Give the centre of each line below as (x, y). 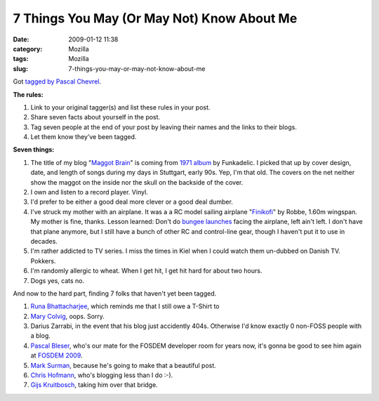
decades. (44, 241)
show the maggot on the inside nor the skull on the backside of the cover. (137, 182)
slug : (20, 68)
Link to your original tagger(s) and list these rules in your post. (120, 107)
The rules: (28, 94)
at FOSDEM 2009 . (57, 355)
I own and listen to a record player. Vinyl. (89, 192)
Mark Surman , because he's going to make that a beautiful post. (124, 365)
